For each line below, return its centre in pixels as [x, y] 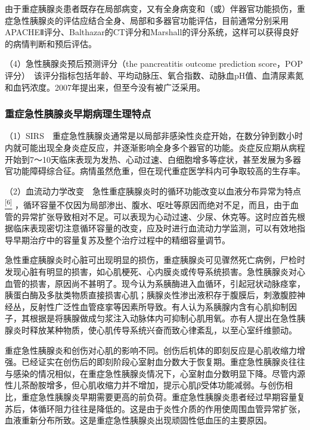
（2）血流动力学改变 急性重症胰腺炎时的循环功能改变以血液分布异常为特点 [153, 191]
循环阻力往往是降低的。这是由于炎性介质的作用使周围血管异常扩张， [171, 408]
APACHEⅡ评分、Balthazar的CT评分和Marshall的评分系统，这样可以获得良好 [152, 32]
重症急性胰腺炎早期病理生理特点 [78, 114]
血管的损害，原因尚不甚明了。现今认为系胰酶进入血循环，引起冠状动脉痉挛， [155, 283]
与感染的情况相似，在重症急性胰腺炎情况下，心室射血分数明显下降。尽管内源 [155, 373]
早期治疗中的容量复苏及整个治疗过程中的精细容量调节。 [121, 239]
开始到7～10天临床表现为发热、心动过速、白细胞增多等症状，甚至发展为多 [149, 159]
